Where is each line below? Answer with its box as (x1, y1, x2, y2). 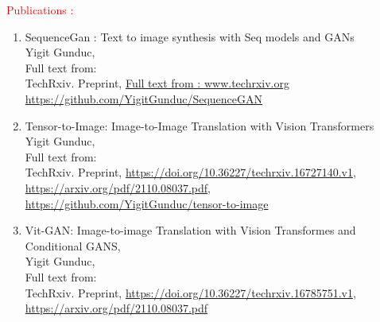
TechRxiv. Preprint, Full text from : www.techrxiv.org (25, 75, 289, 91)
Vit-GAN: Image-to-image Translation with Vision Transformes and (25, 222, 356, 239)
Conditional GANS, (25, 237, 121, 254)
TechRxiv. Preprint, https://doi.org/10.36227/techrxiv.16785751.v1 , (25, 284, 356, 301)
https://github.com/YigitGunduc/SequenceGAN (25, 90, 263, 107)
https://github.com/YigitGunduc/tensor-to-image (25, 195, 269, 211)
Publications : (6, 2, 74, 17)
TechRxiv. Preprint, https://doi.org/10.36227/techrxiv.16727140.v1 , (25, 164, 356, 180)
